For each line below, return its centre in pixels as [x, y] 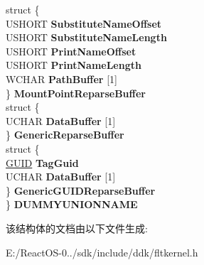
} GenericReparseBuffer [65, 135]
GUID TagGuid [42, 162]
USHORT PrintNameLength [74, 65]
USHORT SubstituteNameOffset [84, 23]
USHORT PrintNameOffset [71, 51]
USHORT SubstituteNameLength [86, 37]
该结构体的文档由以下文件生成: [77, 228]
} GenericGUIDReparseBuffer [81, 190]
